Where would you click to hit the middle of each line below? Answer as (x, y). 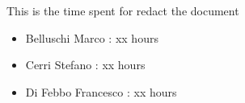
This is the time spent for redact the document (123, 10)
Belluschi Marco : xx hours (92, 37)
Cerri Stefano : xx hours (85, 65)
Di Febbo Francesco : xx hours (101, 91)
